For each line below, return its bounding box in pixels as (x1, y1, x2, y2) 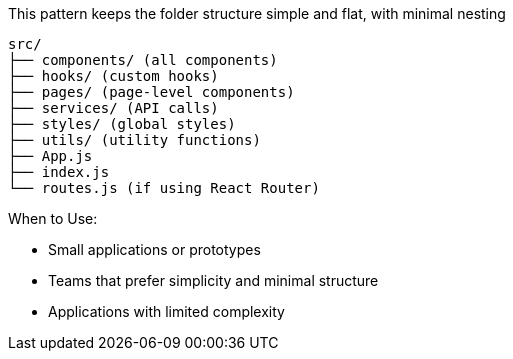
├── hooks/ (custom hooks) (8, 68, 219, 84)
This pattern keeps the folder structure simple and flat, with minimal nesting (8, 5, 506, 22)
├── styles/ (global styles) (8, 116, 236, 132)
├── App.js (8, 148, 93, 164)
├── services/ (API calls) (8, 100, 219, 116)
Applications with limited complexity (48, 303, 285, 320)
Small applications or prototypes (48, 241, 261, 258)
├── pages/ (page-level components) (8, 84, 295, 100)
